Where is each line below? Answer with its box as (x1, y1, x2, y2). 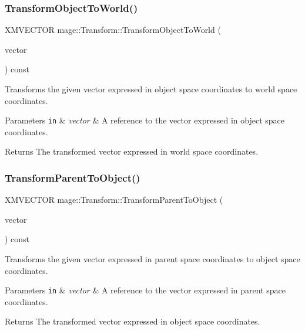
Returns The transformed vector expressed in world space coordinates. (5, 145, 259, 158)
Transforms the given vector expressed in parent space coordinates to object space (5, 253, 300, 265)
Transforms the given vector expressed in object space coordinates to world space (5, 83, 297, 95)
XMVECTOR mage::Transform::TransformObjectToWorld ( (5, 24, 221, 36)
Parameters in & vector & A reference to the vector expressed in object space (5, 114, 285, 126)
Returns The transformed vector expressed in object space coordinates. (5, 315, 260, 327)
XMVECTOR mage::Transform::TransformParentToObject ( (5, 193, 223, 206)
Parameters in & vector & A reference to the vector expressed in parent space (5, 284, 286, 296)
